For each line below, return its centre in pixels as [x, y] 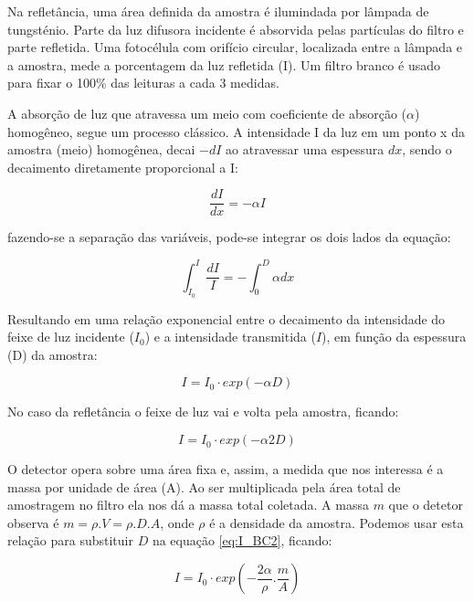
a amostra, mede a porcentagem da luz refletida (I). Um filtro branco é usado [224, 64]
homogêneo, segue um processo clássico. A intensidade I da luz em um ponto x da [236, 131]
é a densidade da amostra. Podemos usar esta [337, 522]
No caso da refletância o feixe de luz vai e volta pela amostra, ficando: [203, 412]
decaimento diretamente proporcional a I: [123, 167]
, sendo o [427, 149]
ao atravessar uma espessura [305, 149]
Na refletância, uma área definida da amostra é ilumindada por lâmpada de [218, 11]
